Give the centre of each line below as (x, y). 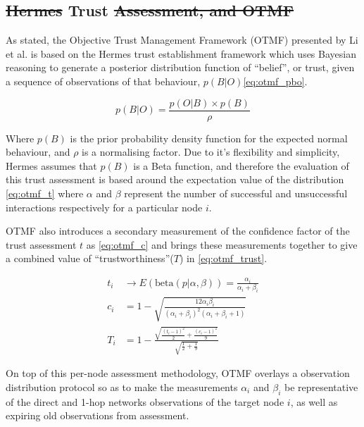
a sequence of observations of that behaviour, (103, 81)
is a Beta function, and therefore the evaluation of (241, 165)
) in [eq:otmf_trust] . (223, 258)
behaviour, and (38, 152)
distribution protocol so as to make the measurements (122, 386)
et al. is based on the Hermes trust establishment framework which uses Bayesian (181, 53)
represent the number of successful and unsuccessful (236, 193)
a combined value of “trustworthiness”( (90, 258)
